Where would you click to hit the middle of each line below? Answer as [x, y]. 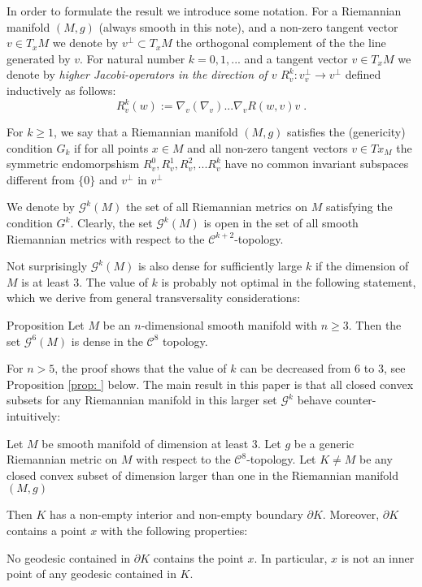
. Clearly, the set [111, 223]
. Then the [375, 325]
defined [363, 74]
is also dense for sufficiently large [220, 266]
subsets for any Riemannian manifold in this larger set [142, 400]
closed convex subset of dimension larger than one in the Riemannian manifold [203, 475]
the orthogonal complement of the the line [281, 43]
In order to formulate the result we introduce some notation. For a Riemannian [204, 11]
